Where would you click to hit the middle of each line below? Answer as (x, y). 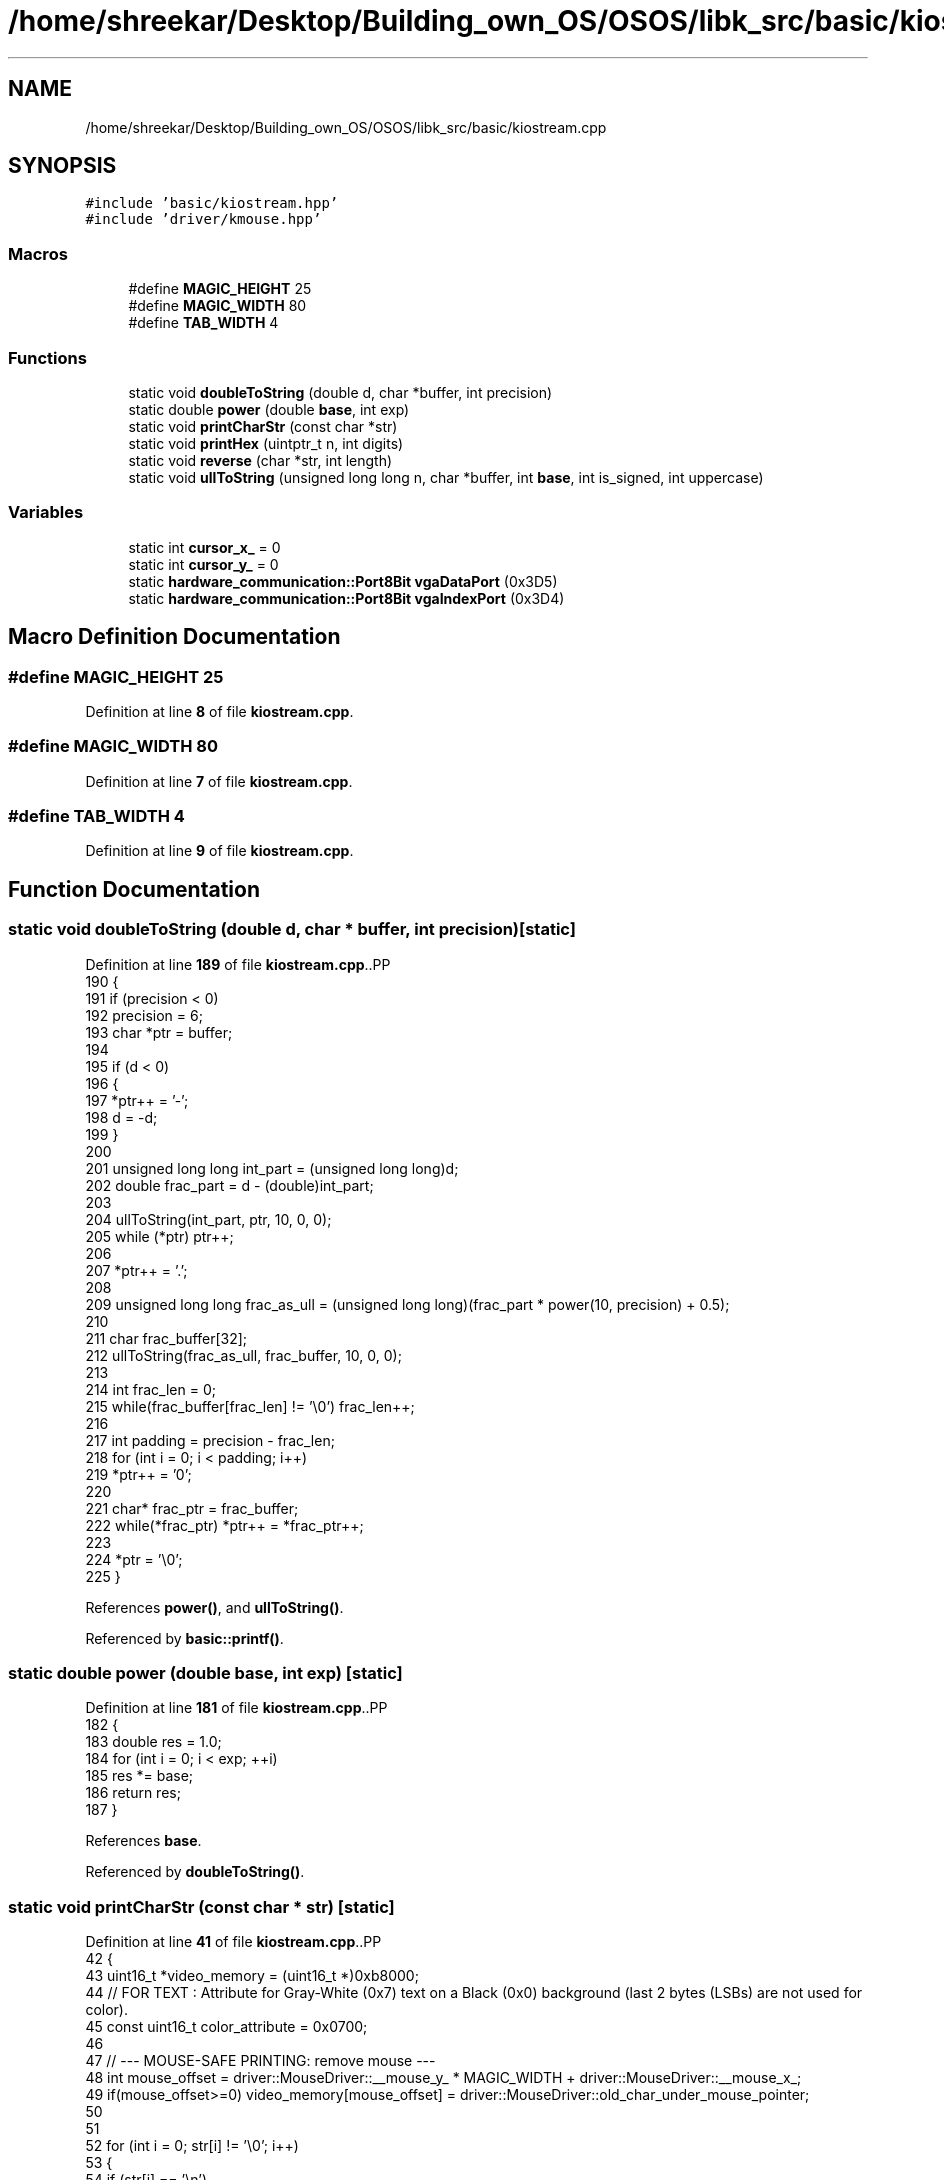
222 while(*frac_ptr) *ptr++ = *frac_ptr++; (224, 1525)
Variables (46, 512)
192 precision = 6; (144, 1015)
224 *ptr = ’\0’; (134, 1559)
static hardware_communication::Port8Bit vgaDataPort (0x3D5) (343, 581)
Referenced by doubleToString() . (195, 1872)
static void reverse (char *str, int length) (260, 460)
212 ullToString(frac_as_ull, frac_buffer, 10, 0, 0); (243, 1355)
